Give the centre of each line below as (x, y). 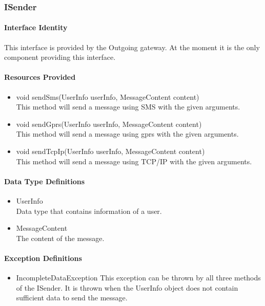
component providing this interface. (60, 57)
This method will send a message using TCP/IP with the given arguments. (134, 161)
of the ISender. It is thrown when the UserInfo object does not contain (127, 287)
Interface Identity (36, 27)
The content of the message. (60, 238)
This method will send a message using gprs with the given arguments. (127, 134)
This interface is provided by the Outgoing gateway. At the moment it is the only (132, 47)
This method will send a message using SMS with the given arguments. (128, 107)
